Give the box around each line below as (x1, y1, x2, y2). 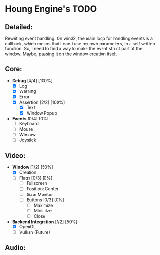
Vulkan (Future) (19, 229, 51, 235)
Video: (5, 151, 26, 160)
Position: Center (26, 186, 59, 192)
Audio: (5, 243, 26, 252)
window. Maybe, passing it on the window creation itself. (5, 51, 118, 57)
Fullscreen (26, 180, 47, 186)
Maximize (33, 202, 53, 208)
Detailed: (5, 23, 33, 31)
